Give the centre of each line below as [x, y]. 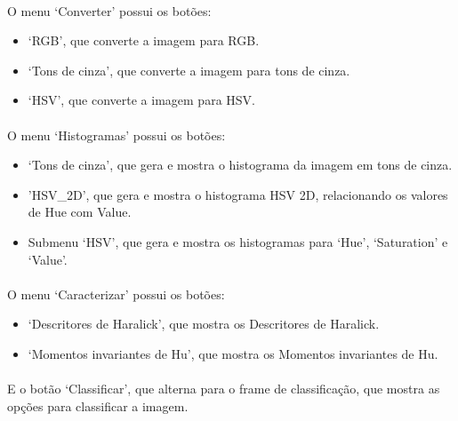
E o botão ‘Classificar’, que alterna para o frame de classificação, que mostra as [224, 389]
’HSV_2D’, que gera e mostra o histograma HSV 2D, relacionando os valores [238, 194]
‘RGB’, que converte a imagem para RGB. [144, 40]
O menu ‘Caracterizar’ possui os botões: [116, 294]
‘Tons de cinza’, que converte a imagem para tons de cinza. [189, 70]
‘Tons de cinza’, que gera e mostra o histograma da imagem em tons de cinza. [240, 165]
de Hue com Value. [80, 212]
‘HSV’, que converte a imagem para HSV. [141, 100]
